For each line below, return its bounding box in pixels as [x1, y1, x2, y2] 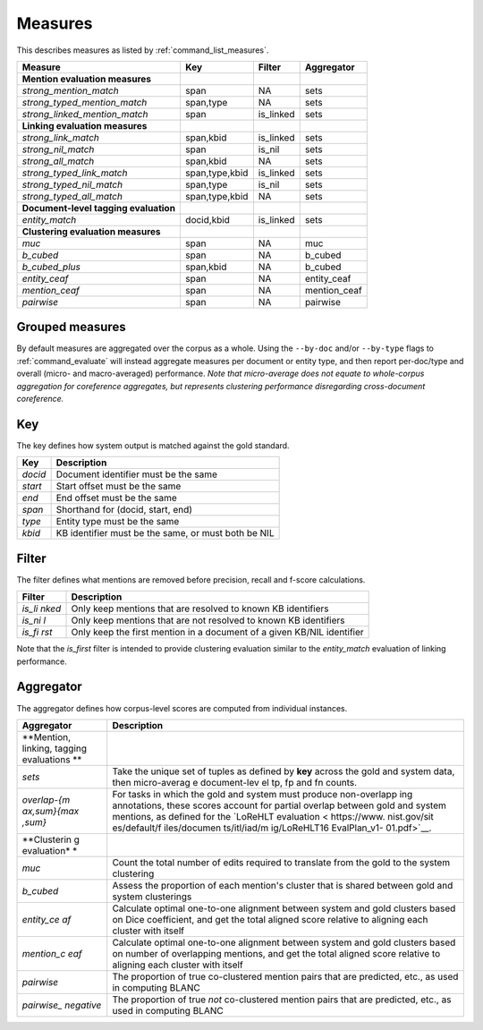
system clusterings [112, 890, 192, 903]
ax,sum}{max [21, 804, 80, 817]
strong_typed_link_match [21, 166, 128, 179]
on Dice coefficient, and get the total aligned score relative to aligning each [112, 913, 428, 925]
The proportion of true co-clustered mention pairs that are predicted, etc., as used [112, 970, 459, 983]
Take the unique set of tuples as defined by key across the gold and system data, [112, 765, 455, 778]
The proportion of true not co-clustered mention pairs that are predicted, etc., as [112, 993, 452, 1006]
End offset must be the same [55, 492, 178, 505]
